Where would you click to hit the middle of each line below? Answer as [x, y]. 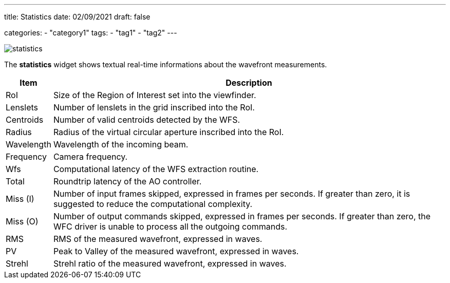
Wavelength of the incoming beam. [121, 144]
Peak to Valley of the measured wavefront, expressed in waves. [176, 251]
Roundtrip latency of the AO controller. [127, 181]
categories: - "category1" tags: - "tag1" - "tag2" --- [91, 33]
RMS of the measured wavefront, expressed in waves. [158, 239]
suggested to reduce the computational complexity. [153, 204]
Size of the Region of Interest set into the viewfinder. [155, 95]
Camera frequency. [90, 157]
